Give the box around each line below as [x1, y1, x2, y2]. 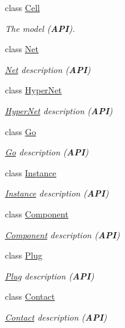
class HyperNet [5, 84, 62, 96]
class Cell [5, 1, 40, 14]
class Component [5, 207, 69, 220]
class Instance [5, 166, 56, 179]
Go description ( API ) [5, 146, 89, 158]
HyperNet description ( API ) [5, 104, 113, 117]
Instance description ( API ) [5, 187, 109, 200]
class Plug [5, 249, 43, 262]
